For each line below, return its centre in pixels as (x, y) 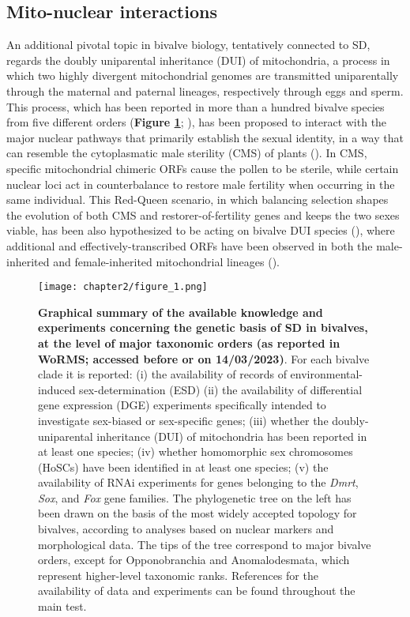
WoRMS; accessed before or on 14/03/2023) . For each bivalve (204, 358)
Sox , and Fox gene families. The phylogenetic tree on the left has (195, 497)
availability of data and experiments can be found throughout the (197, 591)
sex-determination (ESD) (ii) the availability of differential (221, 389)
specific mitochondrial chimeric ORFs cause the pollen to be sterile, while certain (203, 168)
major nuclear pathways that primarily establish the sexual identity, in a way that (205, 137)
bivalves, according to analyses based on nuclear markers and (186, 529)
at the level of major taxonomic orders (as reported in (189, 342)
